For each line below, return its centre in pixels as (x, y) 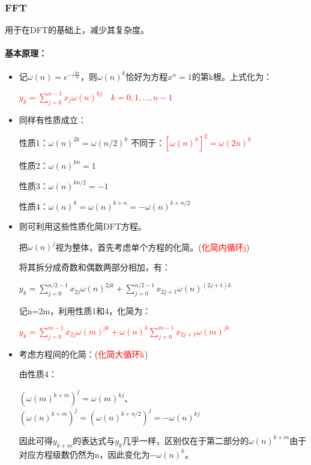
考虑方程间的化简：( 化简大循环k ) (83, 354)
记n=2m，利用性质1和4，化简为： (85, 310)
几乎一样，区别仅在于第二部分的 (186, 440)
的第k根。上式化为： (232, 76)
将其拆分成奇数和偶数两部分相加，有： (95, 267)
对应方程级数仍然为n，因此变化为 (84, 454)
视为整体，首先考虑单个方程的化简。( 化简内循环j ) (152, 247)
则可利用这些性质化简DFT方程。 (83, 226)
